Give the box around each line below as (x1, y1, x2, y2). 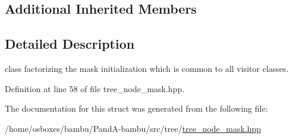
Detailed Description (5, 34, 135, 53)
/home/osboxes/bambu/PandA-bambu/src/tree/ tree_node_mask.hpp (5, 122, 262, 134)
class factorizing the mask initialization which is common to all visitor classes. (5, 62, 289, 74)
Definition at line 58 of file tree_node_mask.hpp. (5, 82, 185, 94)
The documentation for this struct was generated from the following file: (5, 102, 268, 115)
